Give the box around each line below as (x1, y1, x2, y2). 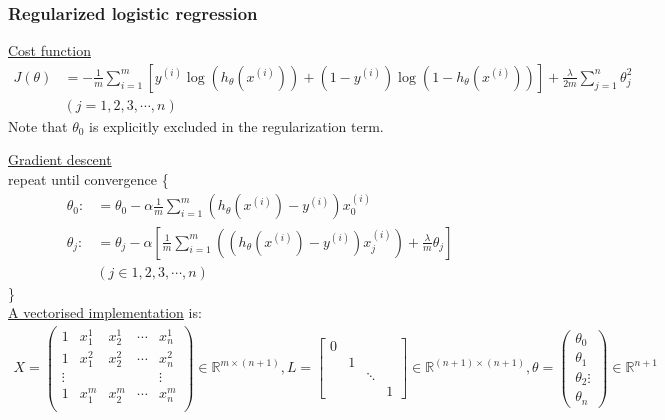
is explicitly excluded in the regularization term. (89, 115, 384, 136)
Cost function (8, 40, 91, 61)
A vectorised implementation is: (8, 302, 202, 323)
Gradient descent (8, 149, 112, 170)
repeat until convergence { (8, 169, 169, 190)
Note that (8, 115, 68, 136)
